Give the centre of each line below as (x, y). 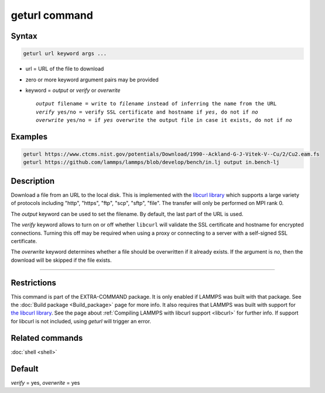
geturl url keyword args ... (65, 54)
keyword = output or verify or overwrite (73, 90)
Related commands (47, 338)
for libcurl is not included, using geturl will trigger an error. (81, 321)
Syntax (24, 36)
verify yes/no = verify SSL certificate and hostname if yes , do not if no (147, 112)
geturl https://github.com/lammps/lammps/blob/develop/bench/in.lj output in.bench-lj (151, 162)
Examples (29, 137)
